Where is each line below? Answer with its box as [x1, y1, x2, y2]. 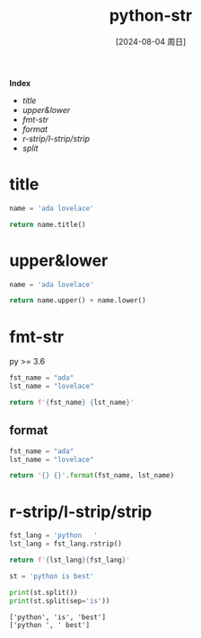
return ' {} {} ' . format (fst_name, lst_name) [9, 471, 175, 480]
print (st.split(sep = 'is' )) [9, 596, 110, 606]
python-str [109, 5, 193, 26]
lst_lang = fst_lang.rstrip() [9, 539, 123, 548]
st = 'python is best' [9, 572, 94, 581]
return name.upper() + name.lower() [9, 296, 146, 305]
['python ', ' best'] [9, 620, 91, 629]
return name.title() [9, 220, 87, 229]
